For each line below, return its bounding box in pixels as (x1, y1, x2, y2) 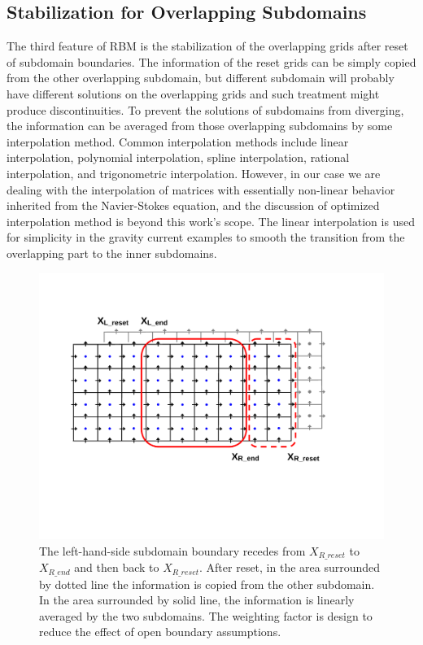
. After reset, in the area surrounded (199, 559, 381, 576)
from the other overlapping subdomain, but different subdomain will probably (7, 69, 395, 86)
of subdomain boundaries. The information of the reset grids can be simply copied (7, 53, 416, 70)
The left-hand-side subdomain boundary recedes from (39, 542, 306, 559)
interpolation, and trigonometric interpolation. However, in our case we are (7, 164, 381, 181)
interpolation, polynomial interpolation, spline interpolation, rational (7, 149, 350, 166)
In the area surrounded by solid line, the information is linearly (39, 591, 355, 608)
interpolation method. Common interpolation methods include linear (7, 133, 349, 150)
